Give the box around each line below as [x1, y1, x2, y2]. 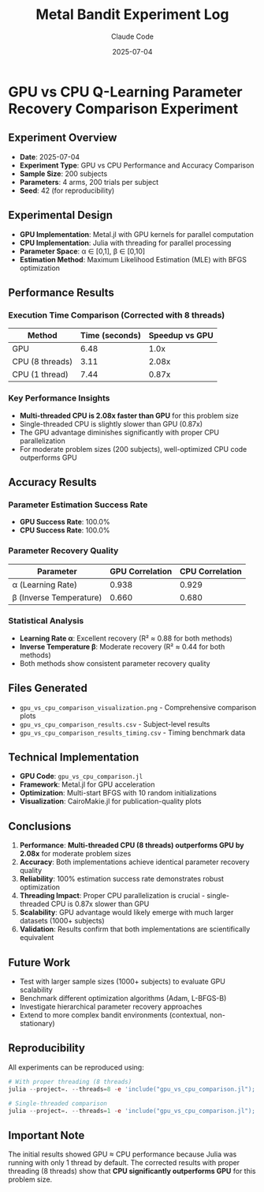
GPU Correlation [110, 566, 173, 577]
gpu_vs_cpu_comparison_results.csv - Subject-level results [19, 719, 210, 728]
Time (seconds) [80, 330, 142, 341]
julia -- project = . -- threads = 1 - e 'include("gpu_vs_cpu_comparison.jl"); [8, 1107, 256, 1115]
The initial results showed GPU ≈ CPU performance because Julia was [8, 1149, 237, 1159]
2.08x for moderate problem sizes [19, 849, 132, 859]
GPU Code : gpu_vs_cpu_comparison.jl [19, 772, 143, 781]
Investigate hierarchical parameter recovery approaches [19, 1002, 203, 1012]
